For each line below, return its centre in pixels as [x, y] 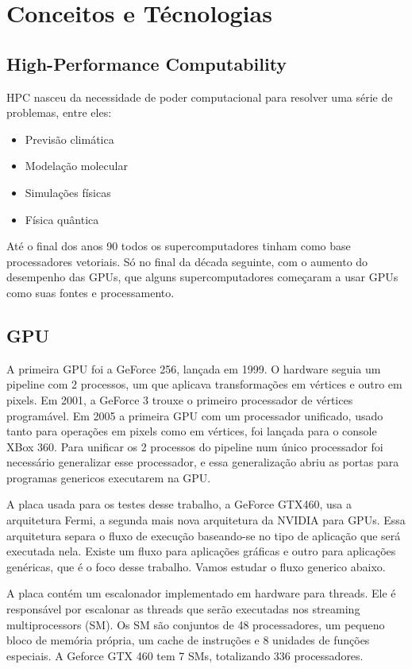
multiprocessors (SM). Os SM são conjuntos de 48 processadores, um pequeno [196, 624]
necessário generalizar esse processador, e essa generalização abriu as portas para [203, 462]
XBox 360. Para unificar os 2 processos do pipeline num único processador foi [195, 446]
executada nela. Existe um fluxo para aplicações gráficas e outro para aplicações [201, 551]
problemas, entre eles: [59, 112]
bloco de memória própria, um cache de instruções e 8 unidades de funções [188, 640]
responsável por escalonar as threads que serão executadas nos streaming [183, 609]
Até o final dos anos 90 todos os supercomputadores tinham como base [179, 246]
